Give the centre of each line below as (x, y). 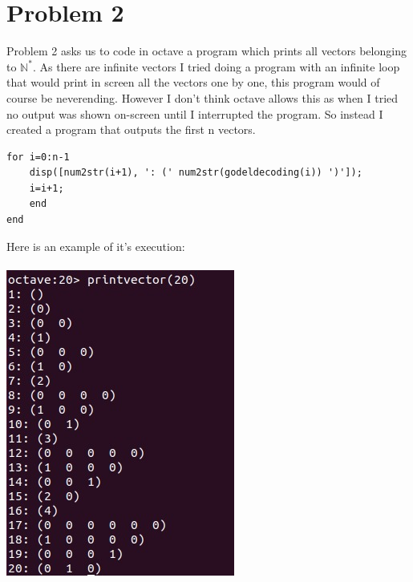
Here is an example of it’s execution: (96, 246)
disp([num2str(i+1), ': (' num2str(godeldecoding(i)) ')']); (196, 173)
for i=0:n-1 (38, 157)
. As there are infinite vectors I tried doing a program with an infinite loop (216, 66)
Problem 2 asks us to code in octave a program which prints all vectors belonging (206, 51)
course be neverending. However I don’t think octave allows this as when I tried (202, 97)
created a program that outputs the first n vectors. (131, 129)
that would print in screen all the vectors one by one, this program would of (193, 82)
